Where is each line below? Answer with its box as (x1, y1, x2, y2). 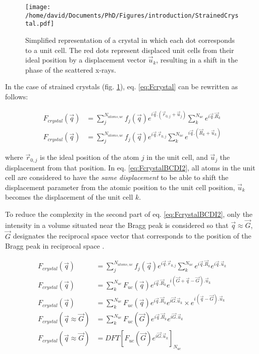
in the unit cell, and (146, 152, 208, 162)
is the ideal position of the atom (40, 152, 139, 162)
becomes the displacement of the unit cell (5, 192, 133, 202)
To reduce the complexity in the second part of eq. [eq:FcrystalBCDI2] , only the (5, 209, 253, 219)
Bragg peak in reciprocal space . (5, 241, 105, 251)
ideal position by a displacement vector (25, 54, 146, 65)
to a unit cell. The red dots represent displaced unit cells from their (25, 44, 234, 55)
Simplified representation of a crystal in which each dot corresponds (25, 34, 235, 45)
